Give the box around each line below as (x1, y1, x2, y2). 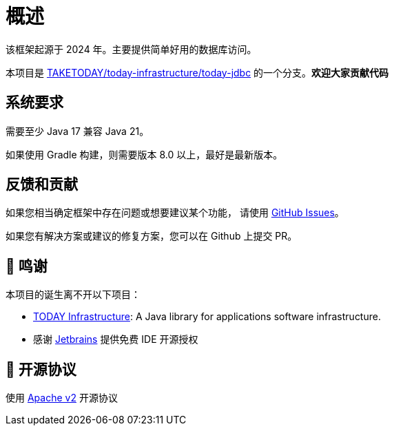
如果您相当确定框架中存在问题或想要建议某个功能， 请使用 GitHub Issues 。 (6, 207, 344, 219)
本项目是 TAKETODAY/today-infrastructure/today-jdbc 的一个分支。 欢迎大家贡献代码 (6, 66, 389, 78)
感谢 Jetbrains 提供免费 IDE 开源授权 (33, 333, 198, 346)
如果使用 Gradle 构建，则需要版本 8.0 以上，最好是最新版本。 (6, 148, 283, 160)
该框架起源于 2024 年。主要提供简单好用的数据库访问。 (6, 43, 257, 55)
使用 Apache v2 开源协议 (6, 392, 118, 404)
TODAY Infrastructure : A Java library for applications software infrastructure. (33, 311, 381, 323)
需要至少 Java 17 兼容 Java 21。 (6, 125, 149, 137)
